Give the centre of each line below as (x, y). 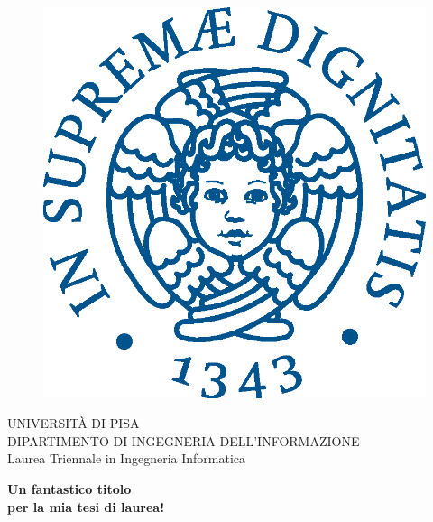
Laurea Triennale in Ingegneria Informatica (127, 458)
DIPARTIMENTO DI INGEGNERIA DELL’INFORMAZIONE (184, 440)
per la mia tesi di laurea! (86, 506)
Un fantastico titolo (69, 488)
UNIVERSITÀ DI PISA (74, 423)
